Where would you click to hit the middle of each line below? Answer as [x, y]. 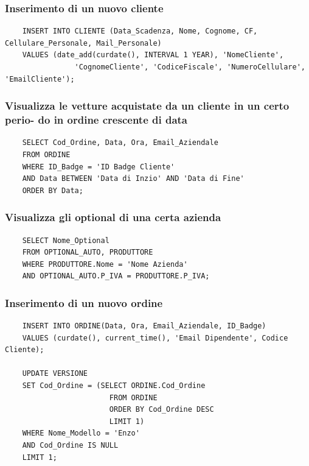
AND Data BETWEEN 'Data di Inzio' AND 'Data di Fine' [133, 179]
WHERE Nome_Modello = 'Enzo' [81, 433]
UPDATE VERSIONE [55, 374]
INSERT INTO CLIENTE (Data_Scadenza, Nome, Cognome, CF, [140, 31]
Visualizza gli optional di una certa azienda [113, 217]
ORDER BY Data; [53, 190]
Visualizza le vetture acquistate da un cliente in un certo [147, 106]
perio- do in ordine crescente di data [96, 120]
